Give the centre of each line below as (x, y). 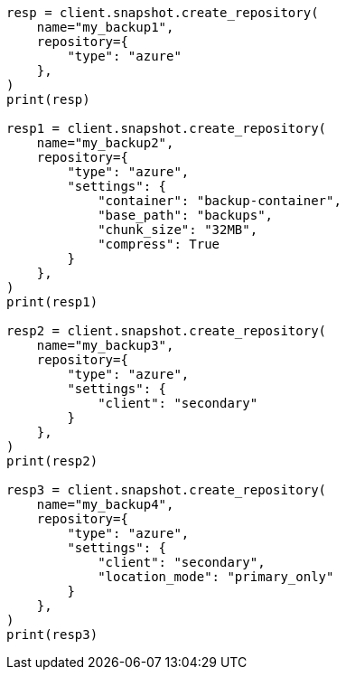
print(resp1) (52, 302)
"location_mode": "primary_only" (216, 577)
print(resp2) (52, 461)
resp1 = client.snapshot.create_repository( (167, 128)
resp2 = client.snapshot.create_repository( (167, 331)
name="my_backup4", (105, 504)
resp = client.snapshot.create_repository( (163, 13)
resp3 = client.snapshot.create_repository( (167, 490)
